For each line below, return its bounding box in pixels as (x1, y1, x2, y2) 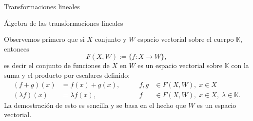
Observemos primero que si (4, 34, 85, 44)
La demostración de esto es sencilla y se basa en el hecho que (4, 100, 186, 110)
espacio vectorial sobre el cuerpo (137, 34, 234, 44)
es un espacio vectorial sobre (137, 60, 222, 70)
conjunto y (95, 34, 127, 44)
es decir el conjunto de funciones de (4, 60, 110, 70)
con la (231, 60, 249, 70)
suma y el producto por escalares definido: (4, 69, 130, 80)
